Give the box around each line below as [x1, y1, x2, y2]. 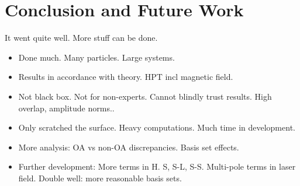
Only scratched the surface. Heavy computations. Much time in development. [18, 121, 295, 134]
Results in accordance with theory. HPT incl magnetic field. [18, 71, 233, 83]
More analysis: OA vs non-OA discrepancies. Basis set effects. [18, 141, 239, 153]
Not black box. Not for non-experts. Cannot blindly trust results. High [18, 90, 272, 102]
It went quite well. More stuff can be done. [5, 31, 158, 44]
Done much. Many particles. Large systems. [18, 51, 175, 63]
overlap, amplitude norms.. [18, 101, 115, 114]
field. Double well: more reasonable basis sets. [18, 171, 182, 184]
